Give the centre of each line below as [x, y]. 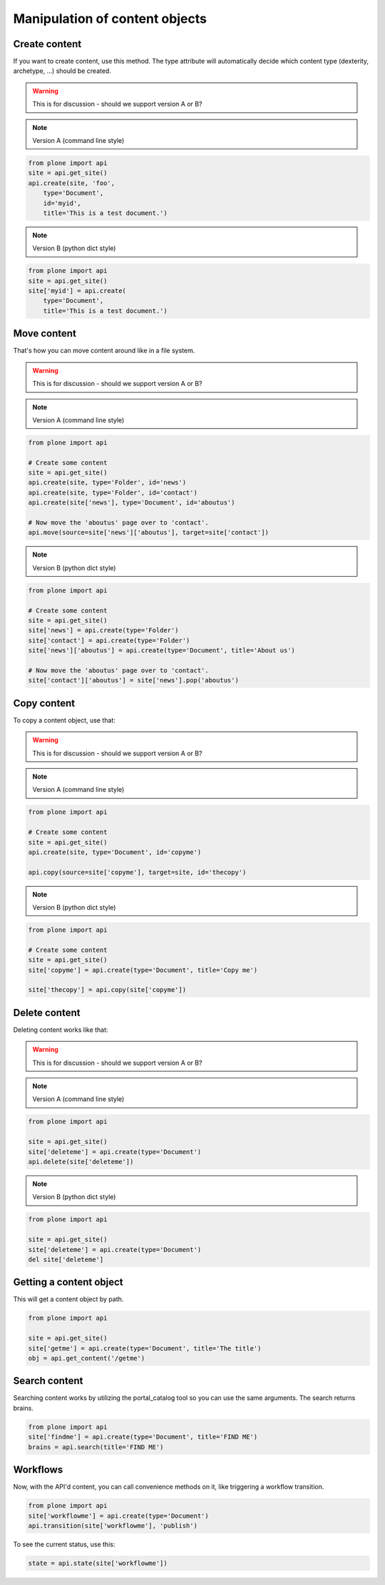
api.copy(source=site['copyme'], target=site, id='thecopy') [137, 872]
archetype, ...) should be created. [62, 71]
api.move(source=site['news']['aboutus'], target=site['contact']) [149, 533]
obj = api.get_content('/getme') [87, 1358]
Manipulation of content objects [110, 19]
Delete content [47, 1012]
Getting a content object [68, 1282]
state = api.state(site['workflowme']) [98, 1563]
